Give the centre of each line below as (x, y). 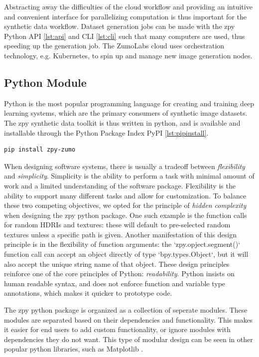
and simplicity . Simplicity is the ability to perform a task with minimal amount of (129, 176)
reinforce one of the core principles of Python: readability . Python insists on (119, 273)
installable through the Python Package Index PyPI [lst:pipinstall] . (106, 132)
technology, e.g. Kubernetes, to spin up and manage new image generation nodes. (128, 55)
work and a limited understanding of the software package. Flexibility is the (120, 185)
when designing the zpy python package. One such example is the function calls (126, 215)
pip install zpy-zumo (40, 150)
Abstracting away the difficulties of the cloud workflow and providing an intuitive (128, 6)
